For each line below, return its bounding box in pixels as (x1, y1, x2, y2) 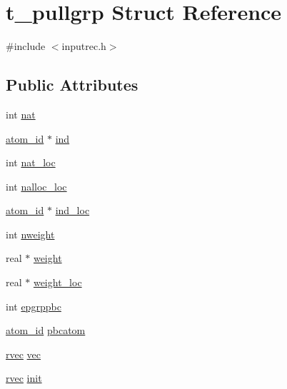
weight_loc (33, 275, 82, 290)
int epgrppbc (6, 298, 61, 313)
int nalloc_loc (6, 178, 67, 193)
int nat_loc (6, 155, 56, 170)
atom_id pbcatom (6, 323, 86, 338)
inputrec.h (61, 39, 106, 54)
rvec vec (6, 346, 41, 361)
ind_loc (55, 203, 90, 218)
